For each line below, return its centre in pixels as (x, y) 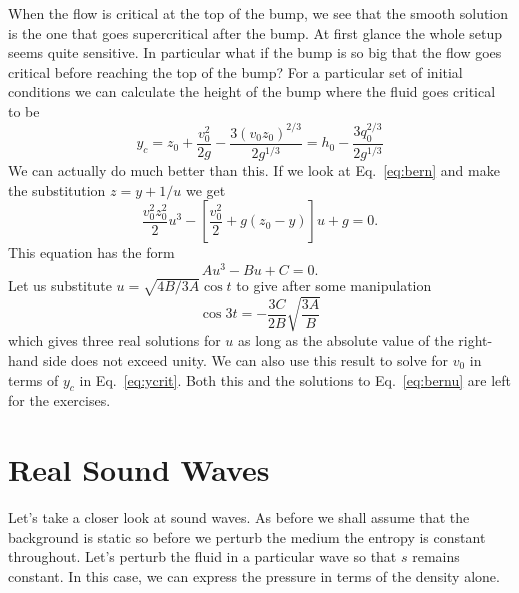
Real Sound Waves (139, 469)
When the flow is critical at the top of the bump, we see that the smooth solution (258, 13)
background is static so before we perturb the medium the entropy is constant (247, 536)
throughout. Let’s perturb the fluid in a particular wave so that (202, 556)
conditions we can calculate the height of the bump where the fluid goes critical (252, 91)
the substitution (57, 189)
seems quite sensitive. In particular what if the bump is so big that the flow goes (255, 52)
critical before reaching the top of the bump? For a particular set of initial (235, 71)
